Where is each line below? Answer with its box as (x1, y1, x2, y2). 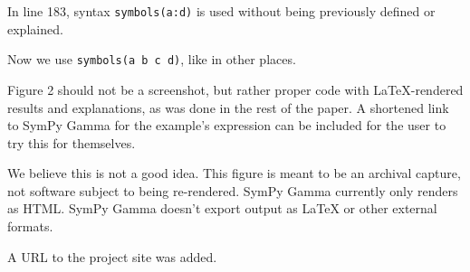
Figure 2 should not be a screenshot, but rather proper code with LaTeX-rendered (7, 80, 464, 98)
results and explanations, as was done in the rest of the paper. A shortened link (7, 98, 449, 117)
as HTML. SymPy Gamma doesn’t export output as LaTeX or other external (7, 199, 437, 218)
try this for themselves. (7, 133, 136, 152)
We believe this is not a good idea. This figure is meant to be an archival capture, (7, 164, 461, 183)
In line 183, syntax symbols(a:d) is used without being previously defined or (7, 2, 436, 20)
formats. (7, 217, 53, 236)
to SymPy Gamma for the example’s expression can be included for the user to (7, 116, 446, 135)
